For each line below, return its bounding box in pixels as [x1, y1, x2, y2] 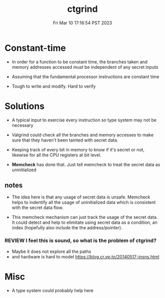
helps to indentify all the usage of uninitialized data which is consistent [11, 199, 156, 205]
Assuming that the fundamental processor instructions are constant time [11, 73, 160, 80]
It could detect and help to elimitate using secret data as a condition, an [11, 219, 158, 226]
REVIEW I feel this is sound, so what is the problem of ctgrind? [4, 237, 157, 244]
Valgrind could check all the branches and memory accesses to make [11, 132, 154, 138]
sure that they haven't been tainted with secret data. [11, 137, 119, 143]
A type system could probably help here [11, 287, 94, 293]
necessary [11, 122, 34, 128]
